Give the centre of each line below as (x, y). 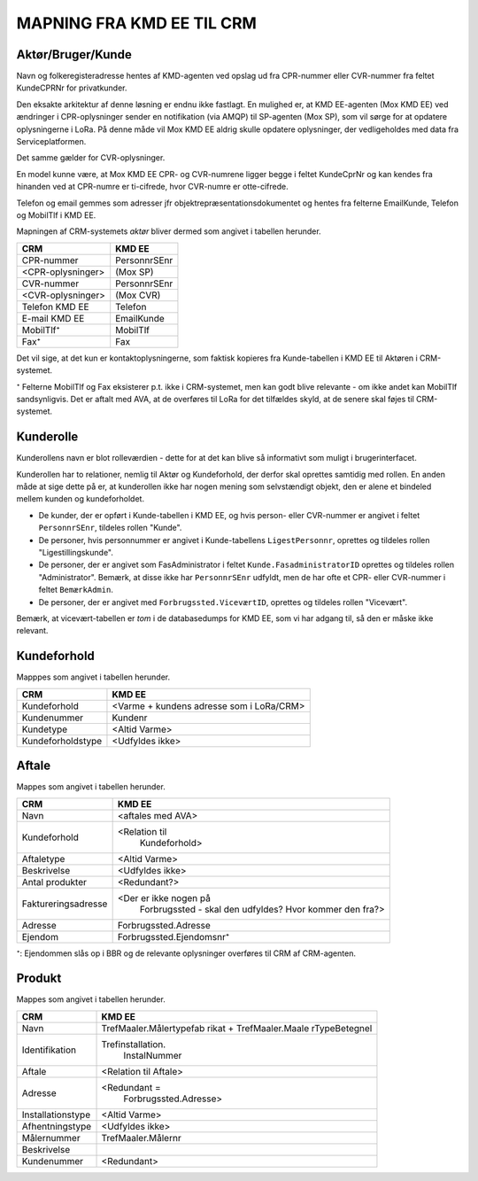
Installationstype (56, 1115)
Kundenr (130, 718)
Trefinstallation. (134, 1044)
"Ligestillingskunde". (76, 552)
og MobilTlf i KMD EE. (56, 215)
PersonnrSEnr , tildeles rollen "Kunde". (110, 528)
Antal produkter (54, 882)
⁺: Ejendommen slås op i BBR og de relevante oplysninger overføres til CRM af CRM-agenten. (186, 953)
